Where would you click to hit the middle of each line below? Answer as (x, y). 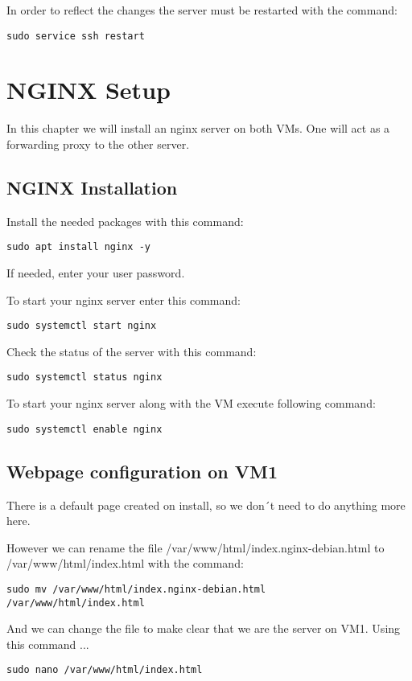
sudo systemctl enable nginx (84, 429)
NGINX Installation (92, 187)
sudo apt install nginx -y (78, 247)
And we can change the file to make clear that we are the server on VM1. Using (204, 628)
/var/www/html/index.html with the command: (125, 563)
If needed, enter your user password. (96, 273)
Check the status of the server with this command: (132, 351)
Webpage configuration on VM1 (142, 471)
